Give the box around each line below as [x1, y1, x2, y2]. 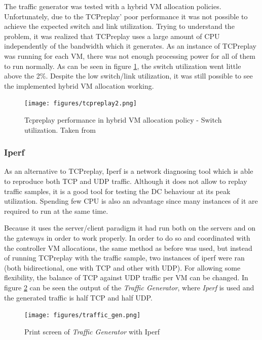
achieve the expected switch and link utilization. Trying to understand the [4, 21, 235, 31]
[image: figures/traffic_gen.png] [24, 312, 141, 319]
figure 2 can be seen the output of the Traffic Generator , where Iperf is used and [4, 282, 254, 292]
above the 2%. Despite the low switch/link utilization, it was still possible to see [4, 70, 253, 81]
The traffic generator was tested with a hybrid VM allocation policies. [4, 1, 221, 11]
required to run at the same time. [4, 205, 108, 216]
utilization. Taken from [24, 124, 96, 135]
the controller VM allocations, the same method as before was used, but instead [4, 242, 252, 253]
